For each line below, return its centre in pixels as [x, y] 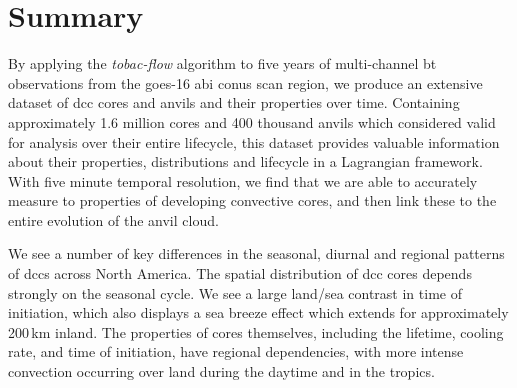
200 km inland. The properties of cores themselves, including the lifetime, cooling [256, 331]
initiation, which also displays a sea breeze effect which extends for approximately [258, 312]
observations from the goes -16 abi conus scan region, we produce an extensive [245, 82]
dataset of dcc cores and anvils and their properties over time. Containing [234, 102]
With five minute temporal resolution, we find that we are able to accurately [243, 180]
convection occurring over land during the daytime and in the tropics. [221, 371]
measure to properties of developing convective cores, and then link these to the [252, 200]
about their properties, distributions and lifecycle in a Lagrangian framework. [245, 161]
